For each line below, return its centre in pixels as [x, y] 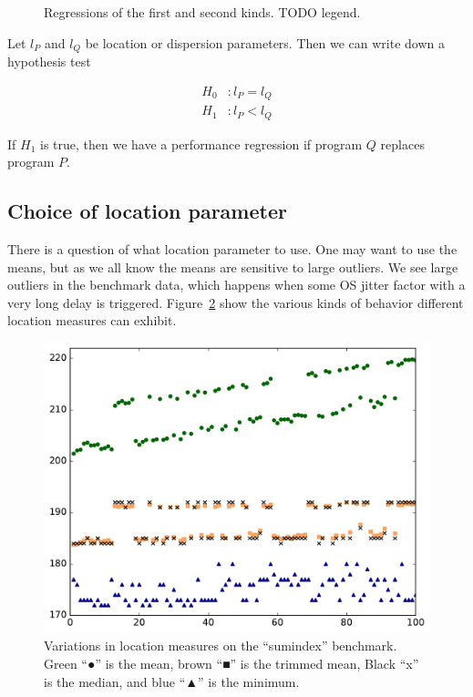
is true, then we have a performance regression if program [201, 143]
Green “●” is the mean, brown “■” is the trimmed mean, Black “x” [231, 663]
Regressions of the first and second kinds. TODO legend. [202, 12]
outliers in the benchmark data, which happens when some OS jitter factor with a [236, 285]
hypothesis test [49, 61]
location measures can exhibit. [92, 320]
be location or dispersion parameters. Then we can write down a [265, 42]
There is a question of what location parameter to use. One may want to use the [232, 249]
